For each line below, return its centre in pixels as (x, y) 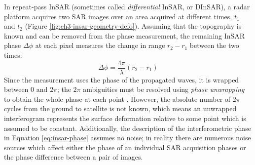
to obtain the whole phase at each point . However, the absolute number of (117, 99)
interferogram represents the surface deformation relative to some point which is (125, 118)
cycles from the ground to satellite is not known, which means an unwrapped (120, 108)
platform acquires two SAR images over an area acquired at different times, (118, 16)
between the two (214, 45)
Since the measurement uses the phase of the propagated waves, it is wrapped (122, 79)
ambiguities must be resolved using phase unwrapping (164, 89)
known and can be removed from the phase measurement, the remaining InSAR (125, 35)
